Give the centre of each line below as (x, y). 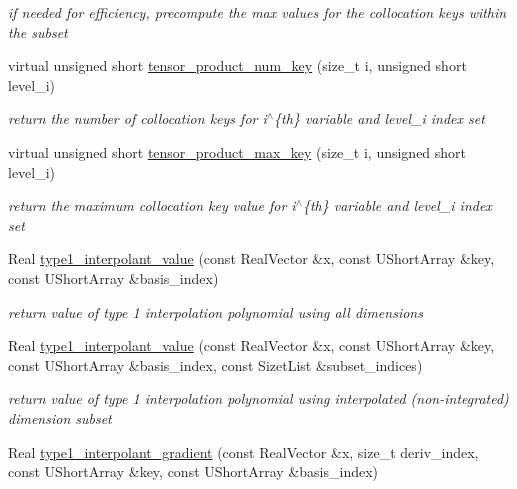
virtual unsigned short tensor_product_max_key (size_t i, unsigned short (237, 151)
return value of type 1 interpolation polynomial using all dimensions (215, 311)
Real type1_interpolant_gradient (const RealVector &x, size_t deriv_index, (243, 451)
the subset (38, 31)
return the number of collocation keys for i (137, 118)
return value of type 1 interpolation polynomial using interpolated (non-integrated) (258, 398)
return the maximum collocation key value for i (152, 205)
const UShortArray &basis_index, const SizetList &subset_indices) (215, 364)
